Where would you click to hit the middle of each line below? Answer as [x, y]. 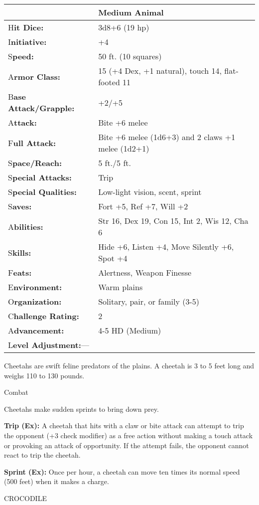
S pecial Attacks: [40, 177]
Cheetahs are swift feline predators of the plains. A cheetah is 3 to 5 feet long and [129, 365]
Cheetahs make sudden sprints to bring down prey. [81, 409]
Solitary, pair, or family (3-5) [149, 301]
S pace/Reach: [35, 163]
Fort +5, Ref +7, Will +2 [143, 206]
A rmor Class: [34, 76]
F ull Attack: [32, 143]
